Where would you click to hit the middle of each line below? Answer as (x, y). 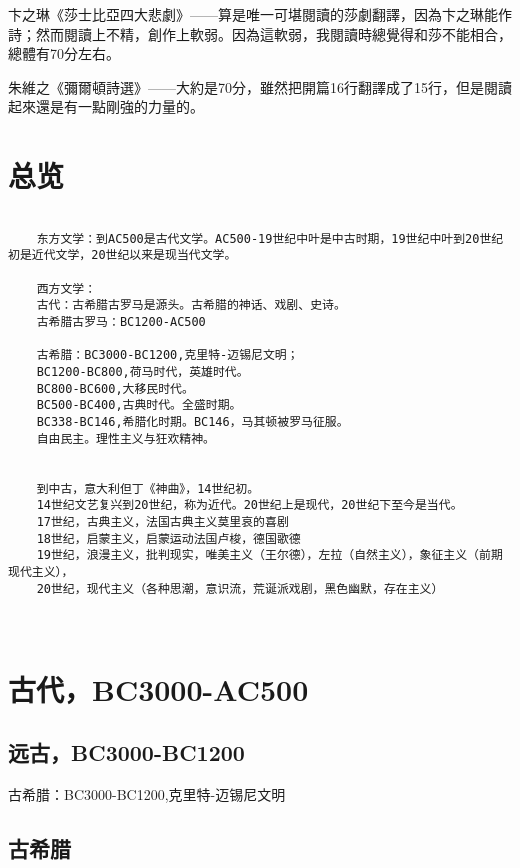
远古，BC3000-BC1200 (126, 752)
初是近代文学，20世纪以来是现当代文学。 (122, 255)
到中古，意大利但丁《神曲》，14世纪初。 (148, 488)
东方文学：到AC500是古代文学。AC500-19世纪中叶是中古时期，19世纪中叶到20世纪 (270, 238)
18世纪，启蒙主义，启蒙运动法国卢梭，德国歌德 (168, 538)
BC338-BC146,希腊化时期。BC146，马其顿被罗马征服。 (192, 421)
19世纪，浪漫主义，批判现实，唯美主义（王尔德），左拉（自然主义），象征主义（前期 (269, 555)
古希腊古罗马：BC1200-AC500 (121, 322)
